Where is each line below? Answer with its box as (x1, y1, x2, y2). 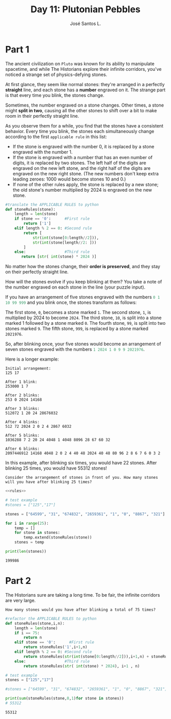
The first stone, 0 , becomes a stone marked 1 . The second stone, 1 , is (5, 310, 151, 316)
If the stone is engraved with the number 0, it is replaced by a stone (12, 143, 154, 149)
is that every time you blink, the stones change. (5, 92, 104, 98)
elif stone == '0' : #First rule (14, 640, 95, 645)
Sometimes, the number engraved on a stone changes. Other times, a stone (5, 102, 164, 108)
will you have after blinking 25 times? (5, 479, 93, 485)
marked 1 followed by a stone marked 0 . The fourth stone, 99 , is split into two (5, 320, 166, 326)
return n (23, 635, 42, 640)
